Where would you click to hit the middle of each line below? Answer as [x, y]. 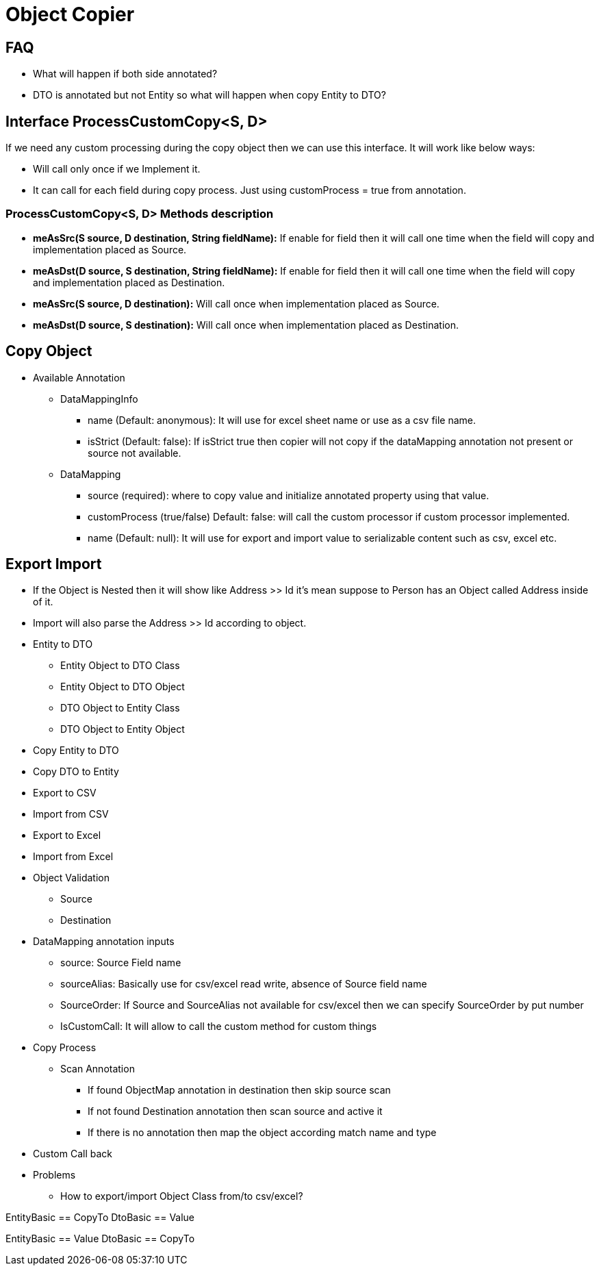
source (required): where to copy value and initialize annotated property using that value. [289, 495]
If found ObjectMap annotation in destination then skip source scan [239, 1090]
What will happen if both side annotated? [125, 74]
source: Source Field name [121, 963]
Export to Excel [67, 835]
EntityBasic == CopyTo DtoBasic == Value [100, 1218]
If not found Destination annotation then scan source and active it [235, 1111]
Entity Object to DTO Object [123, 687]
